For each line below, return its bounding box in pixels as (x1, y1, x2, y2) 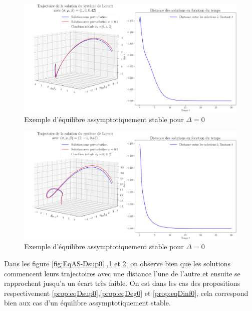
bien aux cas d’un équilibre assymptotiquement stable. (4, 297, 171, 308)
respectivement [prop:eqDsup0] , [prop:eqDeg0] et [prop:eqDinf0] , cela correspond (4, 287, 248, 298)
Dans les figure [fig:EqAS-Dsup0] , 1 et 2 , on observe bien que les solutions (4, 258, 230, 268)
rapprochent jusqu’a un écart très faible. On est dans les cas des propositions (4, 278, 240, 288)
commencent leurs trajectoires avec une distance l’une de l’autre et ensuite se (4, 268, 240, 278)
